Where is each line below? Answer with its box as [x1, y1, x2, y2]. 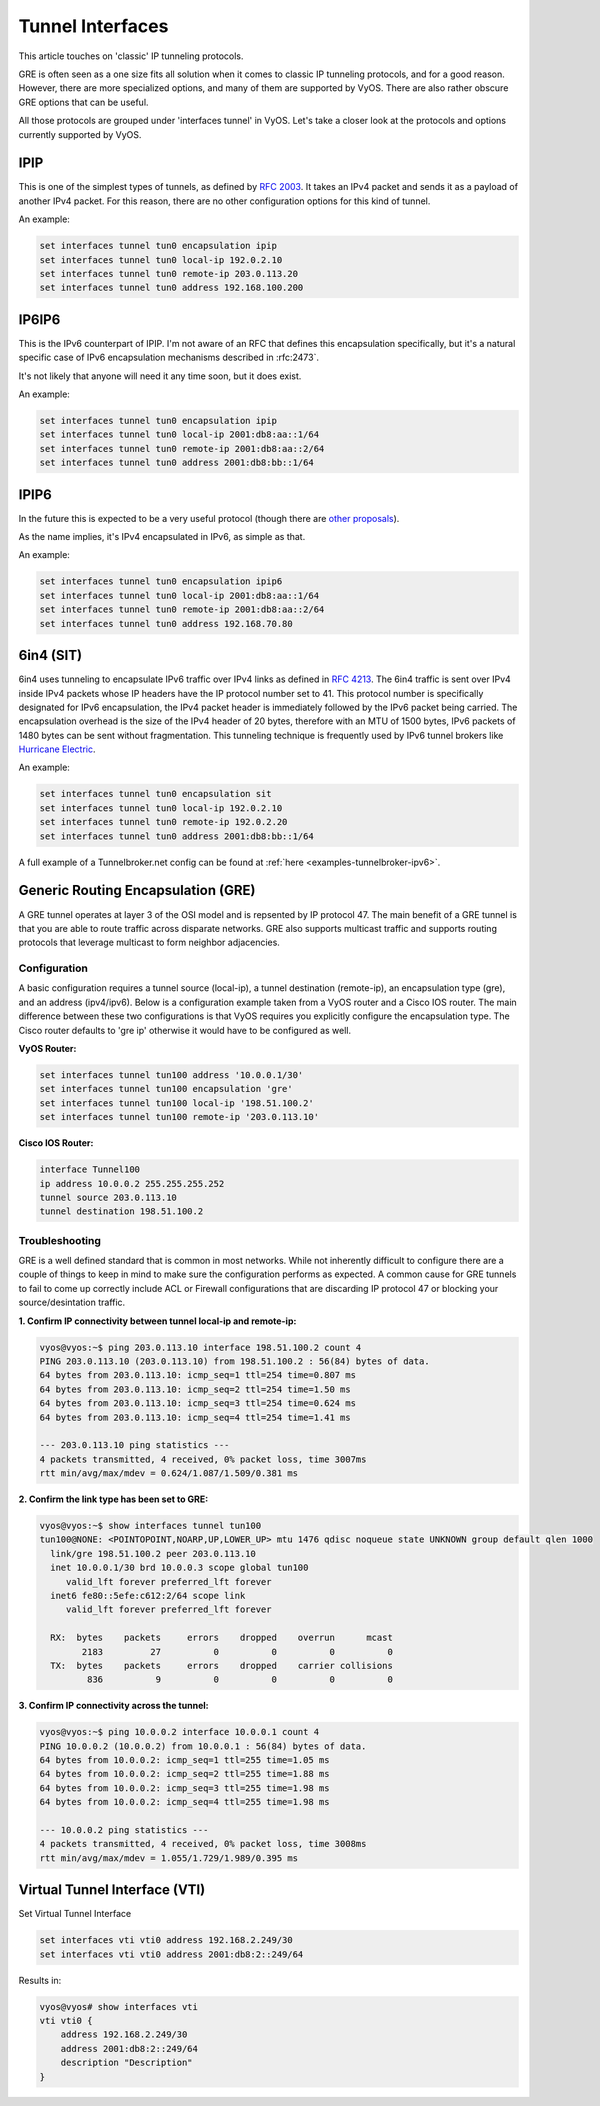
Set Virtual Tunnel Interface [18, 1908, 132, 1920]
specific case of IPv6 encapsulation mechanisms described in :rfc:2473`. [18, 351, 320, 364]
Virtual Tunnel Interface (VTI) [18, 1881, 206, 1899]
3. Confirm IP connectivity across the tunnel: [18, 1700, 209, 1712]
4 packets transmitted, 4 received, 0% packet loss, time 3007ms [39, 1453, 367, 1465]
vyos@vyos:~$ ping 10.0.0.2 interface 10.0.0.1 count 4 [39, 1726, 320, 1738]
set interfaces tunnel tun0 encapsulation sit [39, 788, 272, 800]
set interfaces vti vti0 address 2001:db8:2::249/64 [39, 1948, 304, 1960]
